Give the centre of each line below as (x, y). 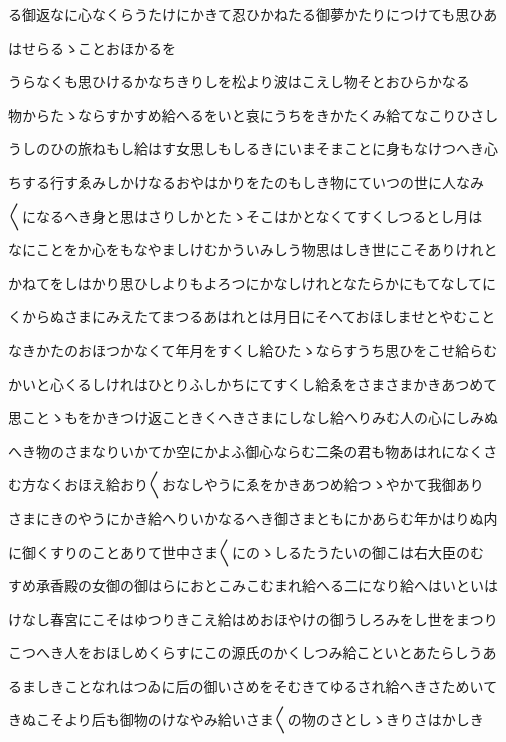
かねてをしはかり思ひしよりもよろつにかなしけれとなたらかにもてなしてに (252, 282)
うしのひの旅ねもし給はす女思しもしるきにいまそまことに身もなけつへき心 (253, 148)
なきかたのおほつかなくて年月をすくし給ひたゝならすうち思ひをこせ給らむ (253, 349)
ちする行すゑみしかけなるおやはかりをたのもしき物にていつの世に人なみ (246, 181)
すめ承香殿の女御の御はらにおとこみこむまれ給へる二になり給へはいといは (253, 585)
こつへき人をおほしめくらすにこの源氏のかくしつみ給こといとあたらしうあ (252, 652)
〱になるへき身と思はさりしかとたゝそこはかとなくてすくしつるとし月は (245, 215)
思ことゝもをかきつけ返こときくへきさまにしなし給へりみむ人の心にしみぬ (253, 417)
